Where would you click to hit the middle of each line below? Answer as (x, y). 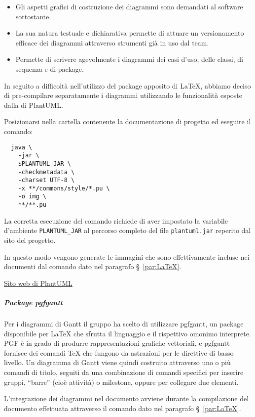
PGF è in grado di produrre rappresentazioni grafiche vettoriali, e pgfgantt (117, 343)
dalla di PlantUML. (34, 105)
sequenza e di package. (50, 69)
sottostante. (33, 16)
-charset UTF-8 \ (46, 180)
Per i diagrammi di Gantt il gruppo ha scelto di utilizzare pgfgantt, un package (124, 323)
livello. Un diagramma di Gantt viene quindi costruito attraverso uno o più (117, 362)
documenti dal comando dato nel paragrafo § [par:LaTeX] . (93, 266)
